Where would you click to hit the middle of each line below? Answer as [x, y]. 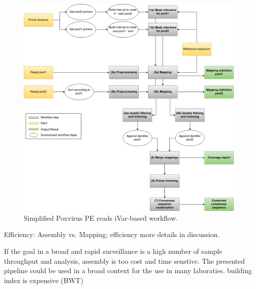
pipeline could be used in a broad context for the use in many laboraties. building [128, 270]
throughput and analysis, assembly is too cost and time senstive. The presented [125, 261]
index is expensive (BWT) [44, 280]
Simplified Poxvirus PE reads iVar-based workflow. [101, 217]
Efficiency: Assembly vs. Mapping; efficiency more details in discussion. [112, 234]
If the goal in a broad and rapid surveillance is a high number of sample [113, 251]
